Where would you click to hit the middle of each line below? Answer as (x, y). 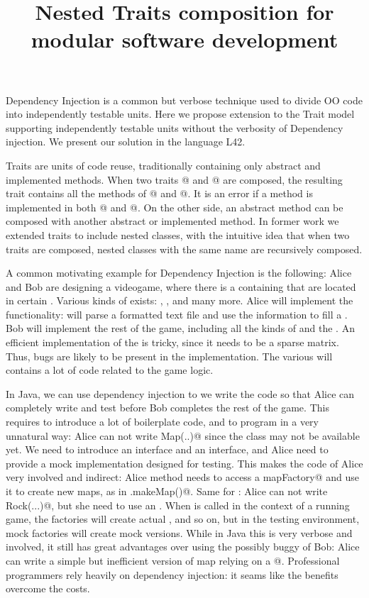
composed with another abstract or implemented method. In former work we (172, 221)
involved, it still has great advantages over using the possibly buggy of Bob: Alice (183, 547)
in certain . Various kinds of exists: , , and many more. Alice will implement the (180, 300)
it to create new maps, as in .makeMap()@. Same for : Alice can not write (167, 491)
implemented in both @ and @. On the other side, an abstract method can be (175, 207)
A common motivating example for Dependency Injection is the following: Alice (179, 273)
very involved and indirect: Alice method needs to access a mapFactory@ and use (182, 477)
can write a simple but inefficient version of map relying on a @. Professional (173, 560)
